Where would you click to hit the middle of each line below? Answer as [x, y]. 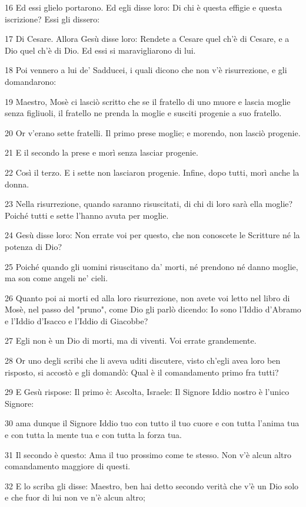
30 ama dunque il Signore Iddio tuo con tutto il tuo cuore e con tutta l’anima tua [152, 423]
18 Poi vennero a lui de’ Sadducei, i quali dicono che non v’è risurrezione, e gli [146, 70]
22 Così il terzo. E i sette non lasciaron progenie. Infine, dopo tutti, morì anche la [152, 172]
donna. [17, 184]
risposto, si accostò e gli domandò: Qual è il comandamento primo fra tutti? [142, 372]
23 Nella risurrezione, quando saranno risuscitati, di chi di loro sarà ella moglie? [149, 204]
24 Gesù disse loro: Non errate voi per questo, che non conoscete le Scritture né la [152, 235]
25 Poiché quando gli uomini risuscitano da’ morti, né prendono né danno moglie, [152, 266]
